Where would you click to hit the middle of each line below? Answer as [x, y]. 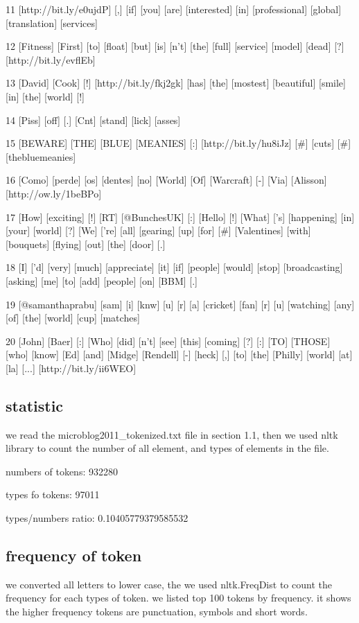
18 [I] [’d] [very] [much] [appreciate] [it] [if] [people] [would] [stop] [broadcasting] [174, 267]
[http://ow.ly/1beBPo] [54, 193]
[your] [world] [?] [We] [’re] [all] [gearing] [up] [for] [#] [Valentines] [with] [158, 230]
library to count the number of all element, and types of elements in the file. [167, 448]
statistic [35, 405]
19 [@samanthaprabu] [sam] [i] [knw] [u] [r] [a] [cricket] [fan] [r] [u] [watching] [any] [180, 304]
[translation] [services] [52, 23]
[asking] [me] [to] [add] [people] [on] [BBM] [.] [102, 280]
